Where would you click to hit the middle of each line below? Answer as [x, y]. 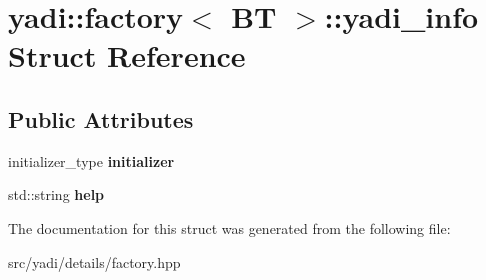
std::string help [56, 194]
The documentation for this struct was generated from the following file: [229, 227]
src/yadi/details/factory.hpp [94, 261]
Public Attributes [101, 118]
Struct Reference [127, 55]
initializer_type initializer [91, 160]
